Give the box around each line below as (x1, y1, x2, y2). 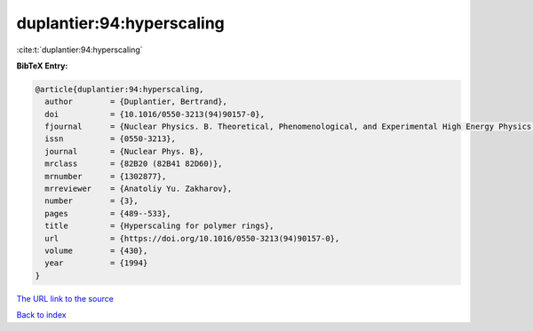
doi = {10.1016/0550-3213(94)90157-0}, (44, 109, 266, 119)
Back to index (16, 310, 67, 320)
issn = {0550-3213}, (44, 134, 177, 144)
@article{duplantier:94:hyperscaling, (35, 84, 204, 94)
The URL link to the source (16, 293, 115, 303)
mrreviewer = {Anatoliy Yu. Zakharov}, (44, 184, 233, 194)
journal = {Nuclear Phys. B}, (44, 146, 204, 156)
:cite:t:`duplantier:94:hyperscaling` (16, 44, 143, 55)
